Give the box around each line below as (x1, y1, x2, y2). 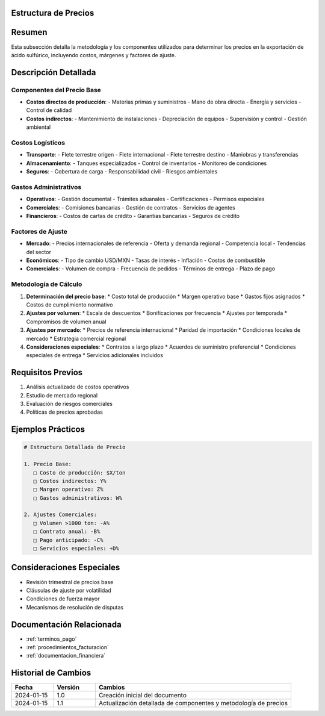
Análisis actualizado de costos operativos (26, 383, 129, 391)
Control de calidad (26, 107, 72, 114)
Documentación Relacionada (11, 619, 122, 629)
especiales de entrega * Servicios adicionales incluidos (26, 352, 164, 359)
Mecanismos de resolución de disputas (26, 603, 123, 611)
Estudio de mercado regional (26, 391, 98, 399)
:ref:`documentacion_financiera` (26, 652, 106, 659)
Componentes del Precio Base (11, 86, 102, 94)
